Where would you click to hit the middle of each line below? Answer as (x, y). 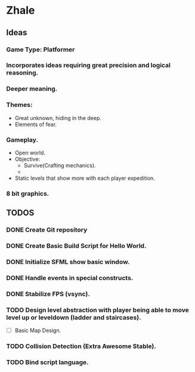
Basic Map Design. (38, 331)
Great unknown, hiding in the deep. (58, 118)
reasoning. (22, 73)
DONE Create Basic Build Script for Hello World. (76, 246)
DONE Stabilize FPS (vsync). (48, 294)
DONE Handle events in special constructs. (70, 278)
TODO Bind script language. (47, 362)
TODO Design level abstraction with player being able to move (97, 310)
